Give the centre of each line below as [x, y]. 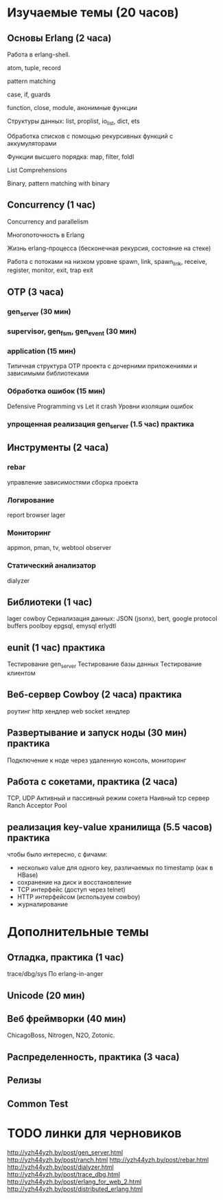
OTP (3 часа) [36, 292]
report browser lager [36, 515]
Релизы [24, 1080]
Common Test [38, 1103]
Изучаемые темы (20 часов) [93, 13]
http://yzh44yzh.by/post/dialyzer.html [61, 1167]
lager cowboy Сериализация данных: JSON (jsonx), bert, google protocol [112, 619]
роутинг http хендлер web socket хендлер [69, 711]
